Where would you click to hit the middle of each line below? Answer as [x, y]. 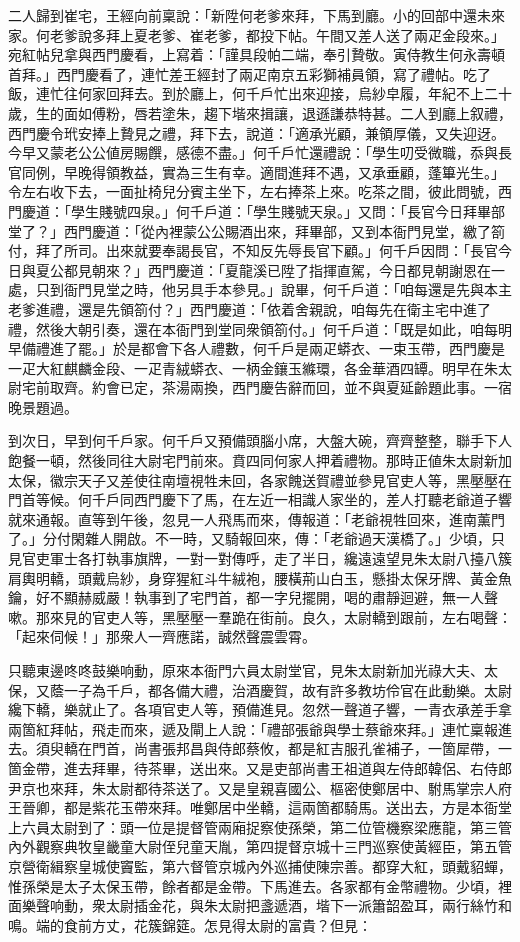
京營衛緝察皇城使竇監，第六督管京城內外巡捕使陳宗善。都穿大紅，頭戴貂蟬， [260, 865]
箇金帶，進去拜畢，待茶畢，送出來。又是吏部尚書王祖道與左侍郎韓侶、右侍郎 [260, 767]
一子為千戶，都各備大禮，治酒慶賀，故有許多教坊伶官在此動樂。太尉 [287, 689]
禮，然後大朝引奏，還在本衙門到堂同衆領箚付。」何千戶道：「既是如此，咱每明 [260, 328]
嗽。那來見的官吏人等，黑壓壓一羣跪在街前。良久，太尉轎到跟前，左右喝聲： [260, 616]
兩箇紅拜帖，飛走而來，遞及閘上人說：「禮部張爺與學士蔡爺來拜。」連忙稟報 [253, 728]
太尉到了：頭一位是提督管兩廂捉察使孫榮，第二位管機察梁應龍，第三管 [280, 826]
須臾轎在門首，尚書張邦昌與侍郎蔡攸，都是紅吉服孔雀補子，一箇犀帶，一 [273, 748]
